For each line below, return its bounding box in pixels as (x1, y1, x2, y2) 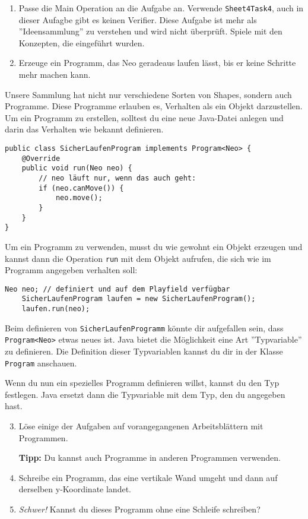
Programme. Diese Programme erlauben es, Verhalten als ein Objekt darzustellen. (5, 100, 303, 112)
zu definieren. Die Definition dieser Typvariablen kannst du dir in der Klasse (5, 345, 283, 357)
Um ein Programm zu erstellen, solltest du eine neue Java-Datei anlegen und (5, 111, 284, 124)
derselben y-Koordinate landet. (18, 483, 131, 495)
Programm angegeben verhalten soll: (5, 264, 138, 276)
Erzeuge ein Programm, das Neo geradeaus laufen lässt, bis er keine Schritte (18, 56, 296, 69)
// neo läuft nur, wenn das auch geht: (39, 173, 196, 182)
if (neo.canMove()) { (39, 183, 124, 192)
